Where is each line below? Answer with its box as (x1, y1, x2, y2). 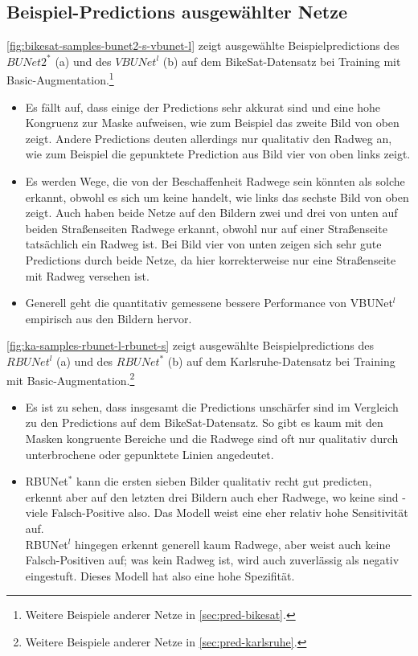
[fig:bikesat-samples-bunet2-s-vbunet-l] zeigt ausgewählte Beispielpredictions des (6, 37, 400, 54)
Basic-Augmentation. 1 (6, 69, 114, 88)
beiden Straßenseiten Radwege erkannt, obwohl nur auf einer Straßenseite (25, 219, 387, 236)
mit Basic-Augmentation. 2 (6, 369, 135, 388)
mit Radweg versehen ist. (25, 267, 150, 284)
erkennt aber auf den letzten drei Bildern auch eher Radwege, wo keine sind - (25, 488, 406, 505)
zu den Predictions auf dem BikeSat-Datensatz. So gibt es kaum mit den (25, 414, 383, 431)
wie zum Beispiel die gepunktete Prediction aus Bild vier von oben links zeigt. (25, 146, 411, 162)
